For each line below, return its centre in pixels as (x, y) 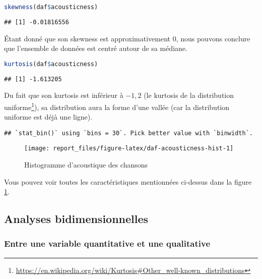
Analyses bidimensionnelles (76, 219)
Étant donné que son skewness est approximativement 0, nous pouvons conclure (127, 38)
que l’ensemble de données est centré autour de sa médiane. (96, 48)
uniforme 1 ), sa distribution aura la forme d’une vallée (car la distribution (117, 106)
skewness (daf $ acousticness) (51, 7)
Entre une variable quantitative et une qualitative (107, 243)
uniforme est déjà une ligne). (48, 117)
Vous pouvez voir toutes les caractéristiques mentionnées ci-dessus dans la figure (128, 181)
